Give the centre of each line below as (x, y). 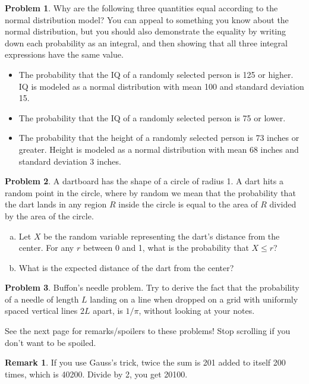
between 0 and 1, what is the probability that (166, 248)
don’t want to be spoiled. (51, 342)
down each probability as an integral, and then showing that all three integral (146, 43)
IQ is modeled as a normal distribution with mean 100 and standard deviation (161, 86)
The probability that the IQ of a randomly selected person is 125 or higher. (156, 74)
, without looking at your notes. (197, 311)
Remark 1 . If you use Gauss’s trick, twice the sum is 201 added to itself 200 (145, 362)
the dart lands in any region (56, 204)
